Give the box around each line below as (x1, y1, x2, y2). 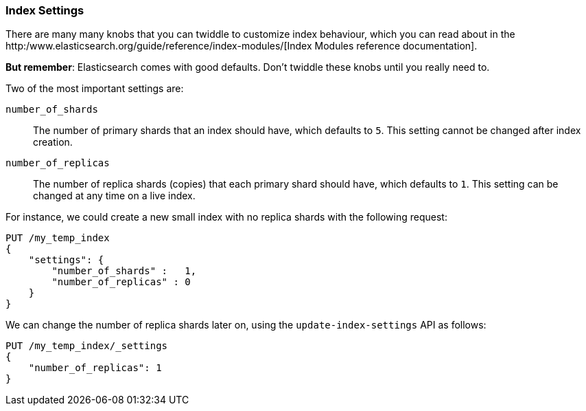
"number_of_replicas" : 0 (51, 276, 191, 288)
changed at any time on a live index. (33, 190, 196, 202)
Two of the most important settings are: (5, 82, 184, 95)
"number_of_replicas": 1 (28, 362, 162, 374)
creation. (33, 136, 73, 148)
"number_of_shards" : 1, (51, 265, 197, 277)
